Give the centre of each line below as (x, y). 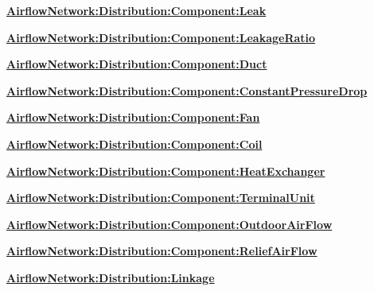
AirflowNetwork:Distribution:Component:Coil (134, 144)
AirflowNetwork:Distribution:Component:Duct (137, 64)
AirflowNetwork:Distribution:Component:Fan (133, 117)
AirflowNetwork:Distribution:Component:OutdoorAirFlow (169, 224)
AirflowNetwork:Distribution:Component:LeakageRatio (161, 37)
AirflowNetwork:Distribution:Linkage (111, 277)
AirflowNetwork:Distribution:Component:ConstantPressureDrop (187, 90)
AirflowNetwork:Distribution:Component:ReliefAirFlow (162, 251)
